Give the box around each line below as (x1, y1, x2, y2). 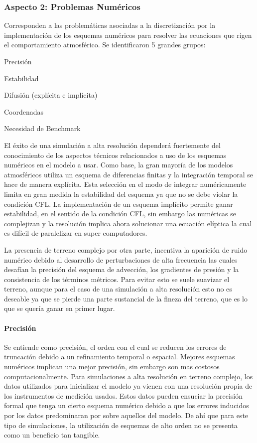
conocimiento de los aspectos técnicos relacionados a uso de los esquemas (4, 149, 227, 160)
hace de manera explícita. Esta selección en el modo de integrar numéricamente (4, 179, 247, 189)
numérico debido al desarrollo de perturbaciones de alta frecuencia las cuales (4, 254, 238, 265)
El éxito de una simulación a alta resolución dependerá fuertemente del (4, 140, 221, 150)
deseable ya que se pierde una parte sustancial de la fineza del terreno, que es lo (4, 293, 248, 303)
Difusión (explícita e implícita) (4, 90, 98, 100)
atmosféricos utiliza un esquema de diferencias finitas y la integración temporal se (4, 169, 253, 179)
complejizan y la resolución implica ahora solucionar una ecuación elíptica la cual (4, 218, 252, 228)
